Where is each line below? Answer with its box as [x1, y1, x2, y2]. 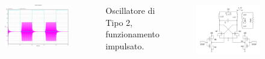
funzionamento [105, 28, 160, 40]
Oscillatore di [105, 4, 155, 16]
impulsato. [105, 39, 145, 52]
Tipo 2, [105, 16, 132, 28]
